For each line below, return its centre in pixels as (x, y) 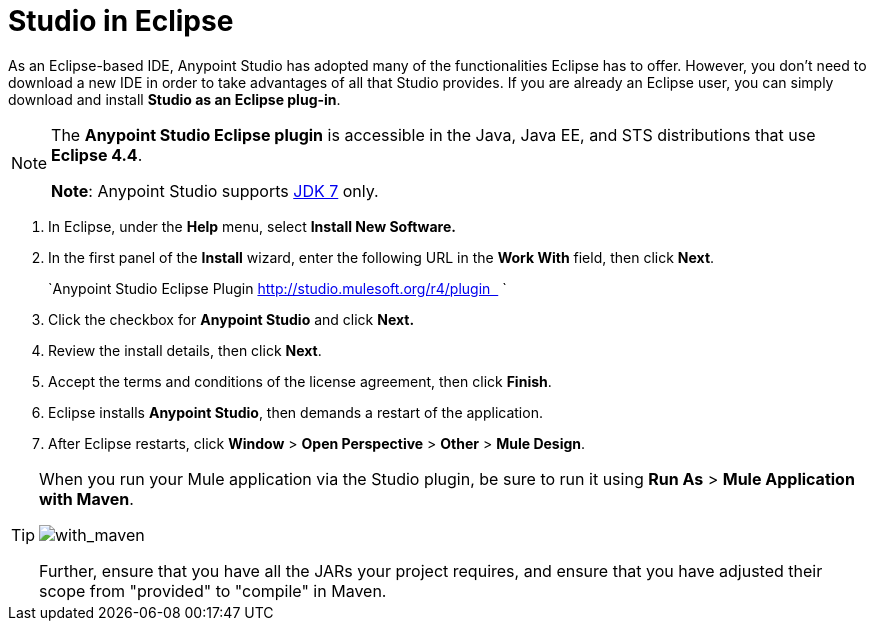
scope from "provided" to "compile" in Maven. (213, 590)
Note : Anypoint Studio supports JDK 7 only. (215, 190)
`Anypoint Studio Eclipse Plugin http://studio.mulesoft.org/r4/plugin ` (277, 288)
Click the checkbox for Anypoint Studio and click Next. (231, 319)
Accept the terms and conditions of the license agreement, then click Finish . (300, 381)
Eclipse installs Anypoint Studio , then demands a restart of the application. (295, 412)
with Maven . (86, 498)
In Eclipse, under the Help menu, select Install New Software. (252, 226)
